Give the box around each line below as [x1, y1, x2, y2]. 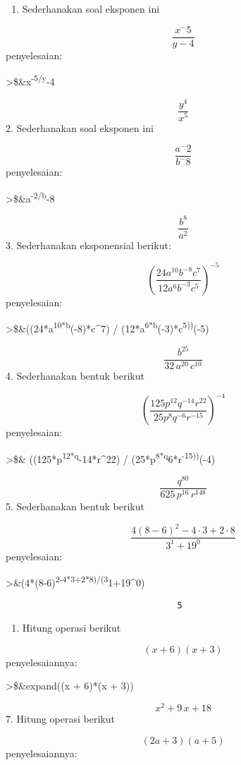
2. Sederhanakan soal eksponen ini [6, 120, 154, 135]
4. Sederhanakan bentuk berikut [6, 368, 144, 383]
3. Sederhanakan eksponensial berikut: [6, 237, 171, 252]
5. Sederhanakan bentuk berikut [6, 499, 144, 514]
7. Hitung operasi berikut [6, 711, 115, 726]
